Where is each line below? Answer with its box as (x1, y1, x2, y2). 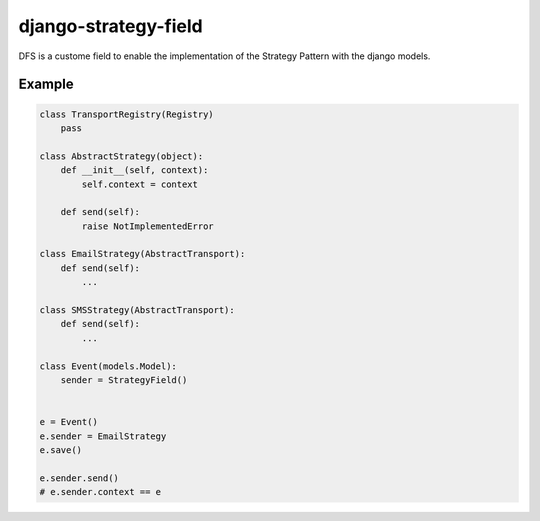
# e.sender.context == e (39, 486, 162, 498)
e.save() (39, 444, 83, 455)
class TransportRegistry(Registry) (39, 108, 214, 120)
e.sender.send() (39, 472, 120, 484)
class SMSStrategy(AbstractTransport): (39, 305, 235, 316)
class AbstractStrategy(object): (39, 150, 204, 162)
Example (18, 76, 74, 93)
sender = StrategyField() (60, 374, 188, 385)
